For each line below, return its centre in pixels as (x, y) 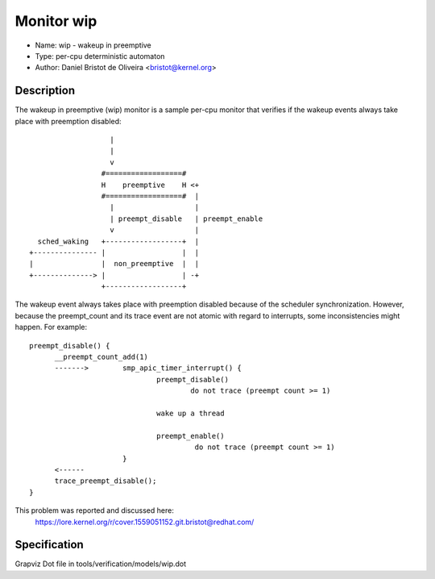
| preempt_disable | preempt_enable (186, 219)
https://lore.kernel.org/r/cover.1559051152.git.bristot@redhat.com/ (145, 522)
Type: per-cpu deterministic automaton (100, 56)
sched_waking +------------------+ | (118, 241)
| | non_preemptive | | (114, 264)
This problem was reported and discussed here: (95, 510)
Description (45, 91)
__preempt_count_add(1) (101, 357)
